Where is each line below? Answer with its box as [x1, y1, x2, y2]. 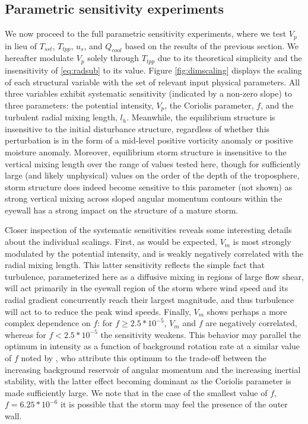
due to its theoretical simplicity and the [157, 52, 302, 64]
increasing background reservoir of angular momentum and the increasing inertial [5, 363, 301, 375]
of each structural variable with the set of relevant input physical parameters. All [5, 75, 300, 88]
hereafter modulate [5, 52, 74, 64]
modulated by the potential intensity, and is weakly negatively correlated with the [5, 247, 304, 259]
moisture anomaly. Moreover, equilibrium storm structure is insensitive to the [5, 145, 287, 158]
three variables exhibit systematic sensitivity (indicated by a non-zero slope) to [5, 87, 292, 100]
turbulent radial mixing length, [5, 111, 118, 123]
